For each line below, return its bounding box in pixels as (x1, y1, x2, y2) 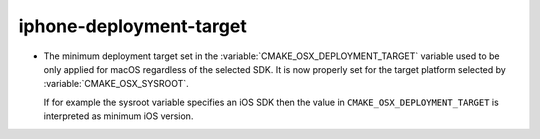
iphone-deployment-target (18, 15, 247, 37)
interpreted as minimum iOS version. (43, 110, 194, 122)
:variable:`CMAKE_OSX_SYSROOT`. (43, 78, 189, 90)
